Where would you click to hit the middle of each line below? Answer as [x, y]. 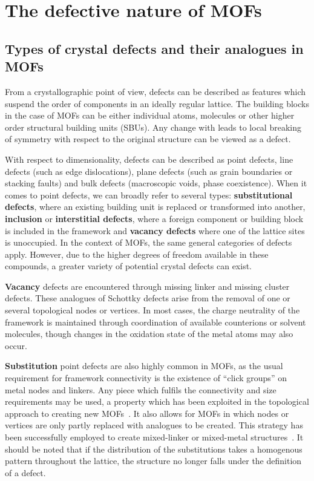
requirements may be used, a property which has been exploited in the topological [157, 401]
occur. [16, 345]
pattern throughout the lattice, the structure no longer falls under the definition [153, 461]
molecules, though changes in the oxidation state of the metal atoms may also [149, 334]
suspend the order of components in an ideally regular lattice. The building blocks [157, 103]
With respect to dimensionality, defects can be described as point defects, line [149, 159]
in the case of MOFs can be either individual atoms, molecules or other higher [150, 115]
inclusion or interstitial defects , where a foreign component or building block [154, 218]
